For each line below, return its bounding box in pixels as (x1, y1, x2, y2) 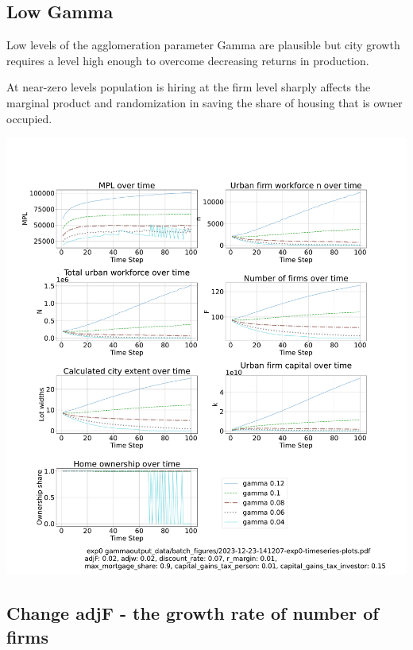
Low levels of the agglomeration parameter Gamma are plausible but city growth (6, 37, 400, 53)
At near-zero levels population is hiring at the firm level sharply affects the (6, 79, 371, 95)
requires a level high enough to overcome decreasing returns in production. (6, 52, 369, 68)
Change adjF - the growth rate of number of (6, 601, 379, 625)
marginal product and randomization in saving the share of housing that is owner (6, 94, 403, 110)
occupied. (6, 110, 52, 126)
